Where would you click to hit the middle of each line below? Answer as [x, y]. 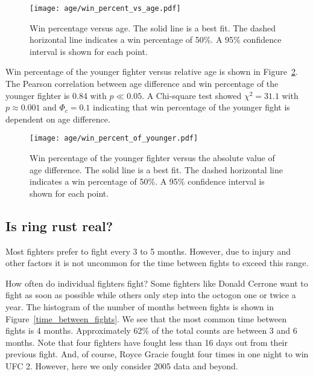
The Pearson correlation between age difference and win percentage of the [142, 84]
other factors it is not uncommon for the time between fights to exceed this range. [157, 263]
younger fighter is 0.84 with [56, 95]
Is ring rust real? [59, 225]
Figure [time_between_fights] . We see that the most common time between [146, 318]
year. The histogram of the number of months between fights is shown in [140, 307]
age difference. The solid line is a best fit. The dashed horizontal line [156, 169]
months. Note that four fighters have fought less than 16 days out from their [147, 342]
